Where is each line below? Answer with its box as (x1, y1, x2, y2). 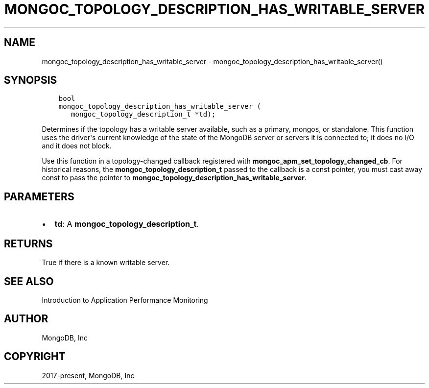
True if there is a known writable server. (42, 258, 170, 267)
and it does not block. (42, 142, 112, 150)
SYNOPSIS (4, 74, 57, 87)
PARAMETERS (4, 190, 74, 203)
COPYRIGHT (4, 350, 66, 363)
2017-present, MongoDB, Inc (42, 371, 135, 380)
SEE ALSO (4, 275, 54, 288)
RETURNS (4, 237, 53, 250)
